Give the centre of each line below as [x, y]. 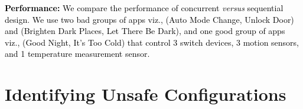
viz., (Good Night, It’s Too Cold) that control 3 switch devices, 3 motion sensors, [152, 42]
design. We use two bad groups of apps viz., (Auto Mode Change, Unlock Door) [149, 19]
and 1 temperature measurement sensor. [77, 54]
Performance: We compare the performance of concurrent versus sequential [144, 8]
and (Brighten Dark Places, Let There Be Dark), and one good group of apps [145, 31]
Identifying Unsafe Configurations [146, 94]
